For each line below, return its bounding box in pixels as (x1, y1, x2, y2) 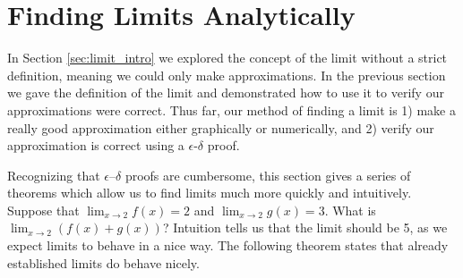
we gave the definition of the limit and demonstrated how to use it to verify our (7, 83, 444, 102)
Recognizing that (7, 165, 100, 184)
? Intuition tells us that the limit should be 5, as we (162, 218, 448, 237)
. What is (324, 200, 376, 219)
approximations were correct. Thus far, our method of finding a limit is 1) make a (7, 100, 456, 119)
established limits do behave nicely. (7, 253, 200, 272)
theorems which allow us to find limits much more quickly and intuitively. (7, 183, 412, 202)
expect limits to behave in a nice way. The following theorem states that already (7, 236, 449, 255)
